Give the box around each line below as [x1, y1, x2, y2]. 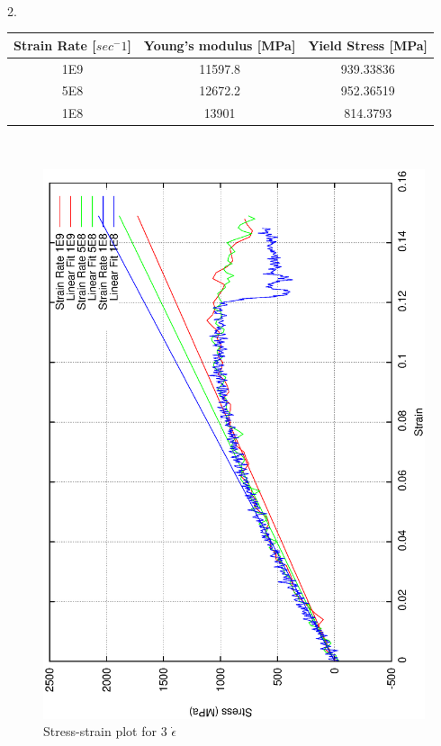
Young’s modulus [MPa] [143, 35, 296, 54]
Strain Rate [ [13, 35, 96, 54]
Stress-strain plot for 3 [43, 722, 167, 741]
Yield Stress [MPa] [308, 35, 428, 54]
